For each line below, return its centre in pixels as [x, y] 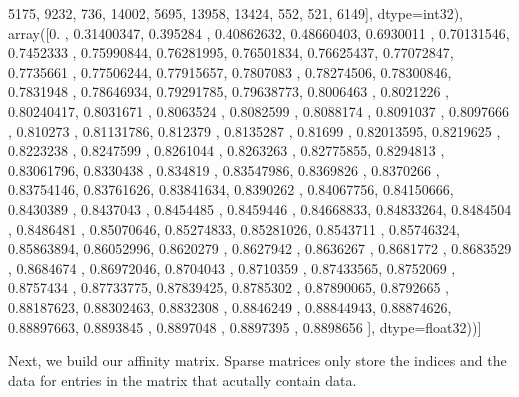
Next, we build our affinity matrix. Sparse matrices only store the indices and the [257, 360]
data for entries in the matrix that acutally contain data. [182, 379]
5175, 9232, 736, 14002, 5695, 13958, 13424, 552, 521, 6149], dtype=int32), [236, 13]
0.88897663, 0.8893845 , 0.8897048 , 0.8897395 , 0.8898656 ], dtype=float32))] [245, 326]
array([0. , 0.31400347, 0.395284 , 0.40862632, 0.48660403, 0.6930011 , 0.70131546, [259, 32]
